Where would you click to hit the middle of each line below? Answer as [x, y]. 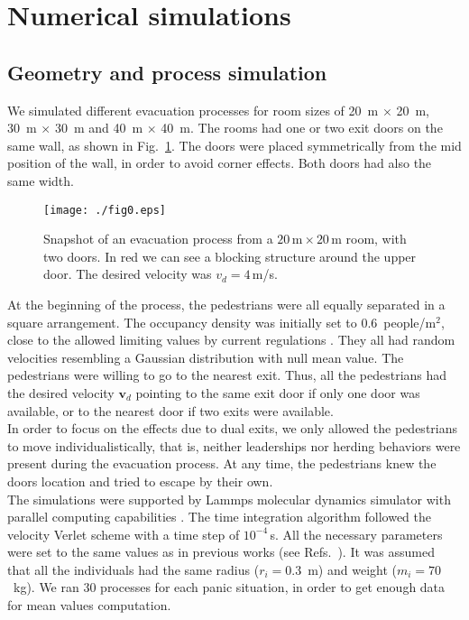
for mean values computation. [89, 605]
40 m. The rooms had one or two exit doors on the [302, 128]
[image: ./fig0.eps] [105, 210]
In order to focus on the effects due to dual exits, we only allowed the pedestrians [233, 428]
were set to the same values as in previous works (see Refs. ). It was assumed [221, 552]
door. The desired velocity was [128, 274]
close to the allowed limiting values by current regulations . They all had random [231, 340]
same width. [41, 180]
